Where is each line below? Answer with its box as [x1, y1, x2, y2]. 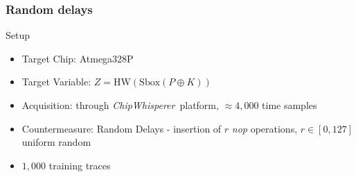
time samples [262, 98, 317, 112]
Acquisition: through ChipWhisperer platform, [21, 98, 219, 112]
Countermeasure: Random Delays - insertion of [21, 121, 222, 135]
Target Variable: [21, 74, 91, 89]
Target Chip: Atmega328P [21, 51, 134, 65]
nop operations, [231, 121, 298, 135]
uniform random [21, 135, 91, 149]
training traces [48, 158, 111, 172]
